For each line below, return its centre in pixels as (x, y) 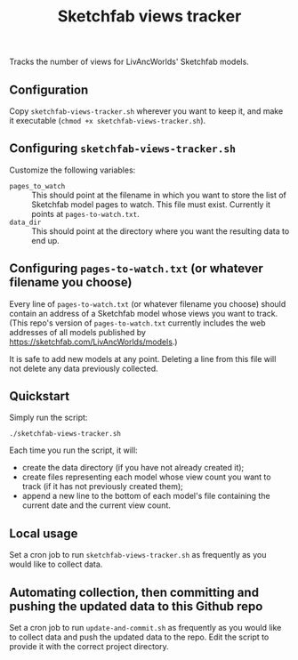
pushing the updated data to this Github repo (136, 606)
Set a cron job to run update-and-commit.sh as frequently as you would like (145, 628)
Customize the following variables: (72, 170)
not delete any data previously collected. (84, 368)
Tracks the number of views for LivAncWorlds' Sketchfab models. (129, 62)
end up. (45, 240)
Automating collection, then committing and (134, 592)
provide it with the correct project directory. (89, 647)
